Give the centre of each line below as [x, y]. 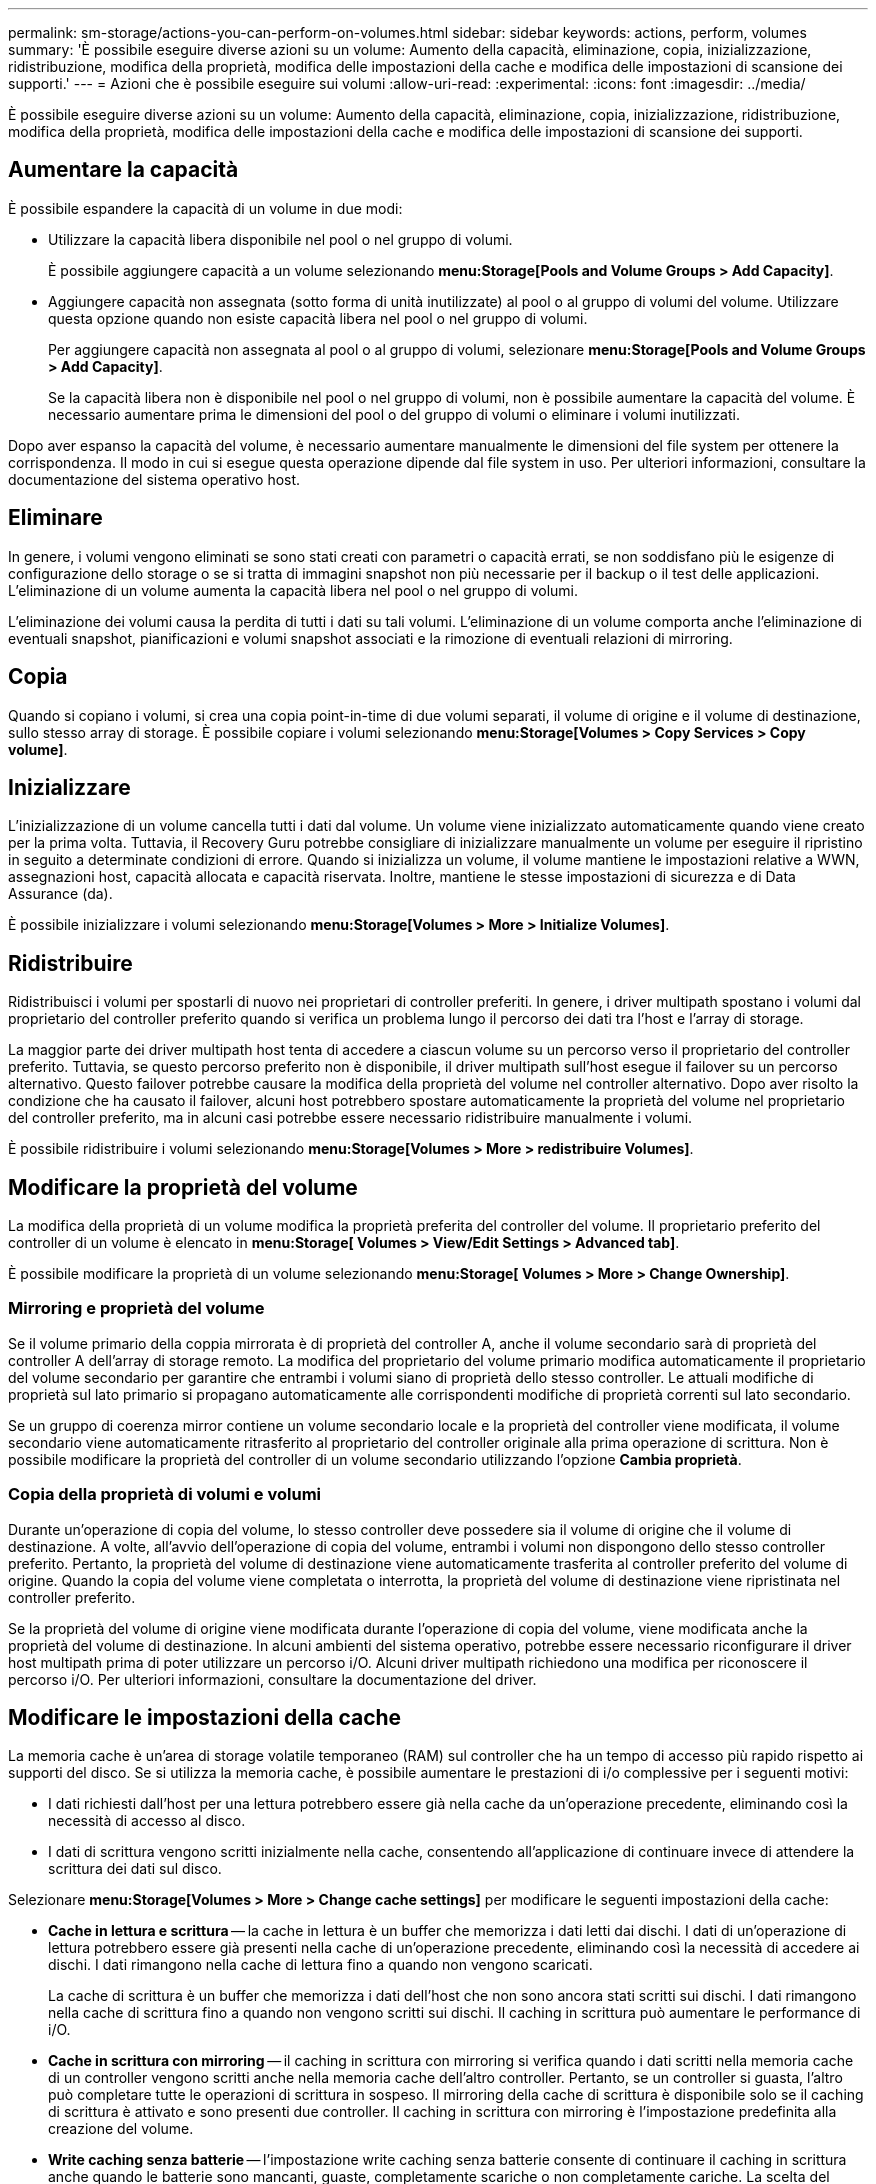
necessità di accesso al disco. [147, 1821]
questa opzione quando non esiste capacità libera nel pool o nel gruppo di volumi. [318, 318]
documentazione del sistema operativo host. [154, 479]
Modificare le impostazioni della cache [205, 1717]
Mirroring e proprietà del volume [136, 1308]
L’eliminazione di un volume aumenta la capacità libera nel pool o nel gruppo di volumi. [293, 590]
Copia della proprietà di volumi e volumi [164, 1494]
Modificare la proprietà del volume [183, 1187]
